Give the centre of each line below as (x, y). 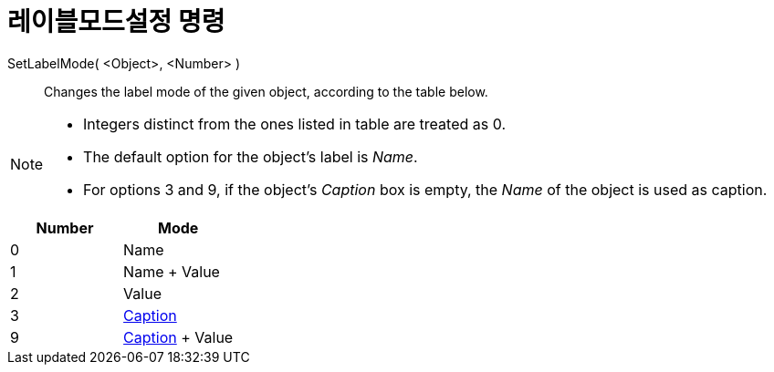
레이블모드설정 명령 (116, 22)
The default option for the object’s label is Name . (251, 156)
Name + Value (172, 271)
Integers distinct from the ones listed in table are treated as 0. (294, 124)
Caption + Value (178, 337)
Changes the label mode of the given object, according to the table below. (266, 91)
